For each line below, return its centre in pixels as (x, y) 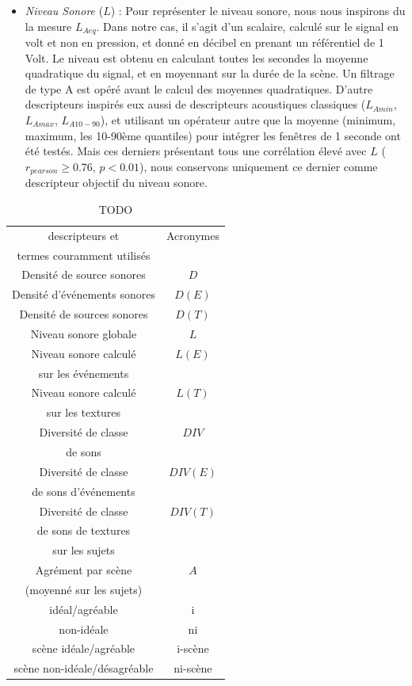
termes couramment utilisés (84, 255)
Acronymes (193, 235)
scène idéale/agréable (84, 648)
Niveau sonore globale (84, 333)
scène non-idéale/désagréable (84, 668)
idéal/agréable (84, 609)
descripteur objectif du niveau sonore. (116, 183)
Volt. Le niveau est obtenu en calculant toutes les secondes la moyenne (196, 57)
